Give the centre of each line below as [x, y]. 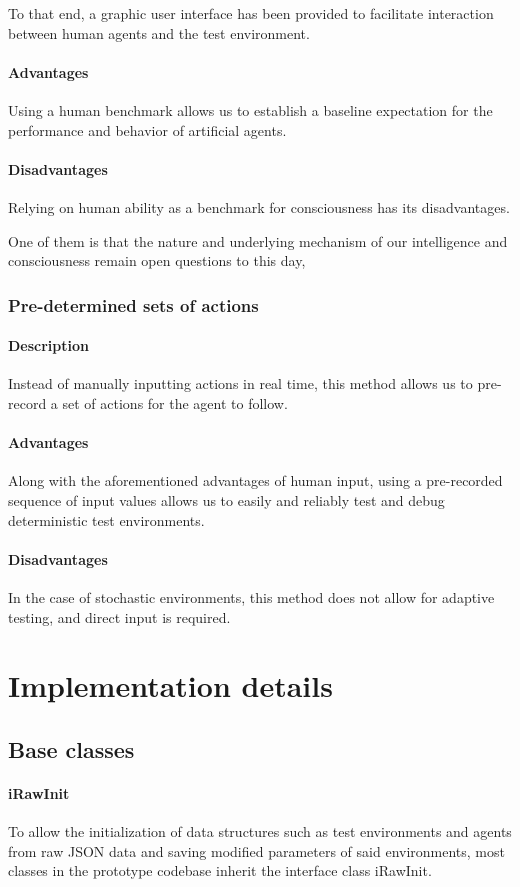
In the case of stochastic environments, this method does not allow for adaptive [251, 596]
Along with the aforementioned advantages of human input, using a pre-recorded [255, 480]
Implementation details [170, 685]
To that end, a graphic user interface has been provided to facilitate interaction [251, 13]
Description [49, 345]
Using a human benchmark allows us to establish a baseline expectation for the [250, 109]
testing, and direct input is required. [119, 616]
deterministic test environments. [106, 519]
